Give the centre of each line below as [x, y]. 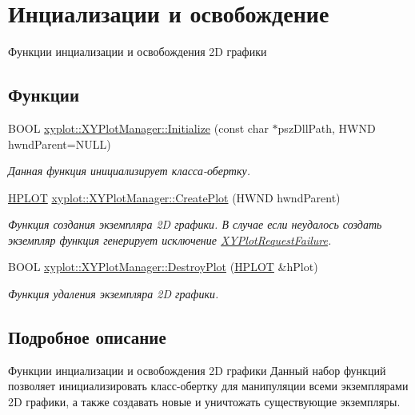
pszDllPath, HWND [327, 128]
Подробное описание [87, 337]
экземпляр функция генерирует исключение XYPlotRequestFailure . [170, 239]
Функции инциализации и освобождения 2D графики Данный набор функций [197, 370]
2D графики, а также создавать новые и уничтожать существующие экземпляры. [204, 402]
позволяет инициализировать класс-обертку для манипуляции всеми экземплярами [208, 386]
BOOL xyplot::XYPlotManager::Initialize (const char [138, 128]
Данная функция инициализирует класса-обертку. [129, 171]
